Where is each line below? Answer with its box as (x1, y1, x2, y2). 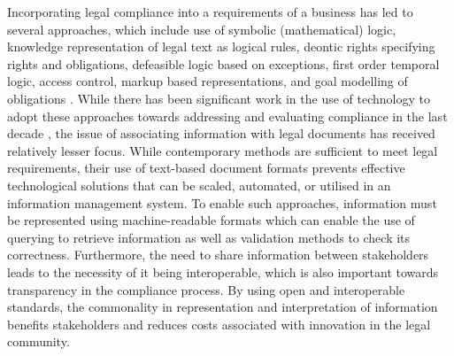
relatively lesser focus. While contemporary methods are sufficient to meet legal (7, 141, 438, 159)
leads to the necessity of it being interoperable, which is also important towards (7, 262, 439, 281)
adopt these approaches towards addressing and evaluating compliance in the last (7, 106, 448, 125)
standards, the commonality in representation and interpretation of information (7, 298, 438, 316)
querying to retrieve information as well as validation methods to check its (7, 228, 411, 246)
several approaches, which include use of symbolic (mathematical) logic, (7, 19, 396, 38)
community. (7, 332, 70, 351)
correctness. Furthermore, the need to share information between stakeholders (7, 245, 429, 264)
